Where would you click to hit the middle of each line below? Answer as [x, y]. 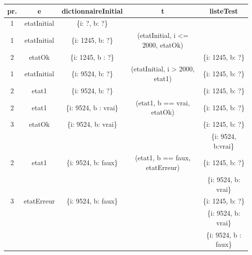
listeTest [224, 10]
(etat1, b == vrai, [163, 102]
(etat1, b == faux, [163, 158]
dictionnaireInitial [92, 10]
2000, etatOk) [163, 44]
